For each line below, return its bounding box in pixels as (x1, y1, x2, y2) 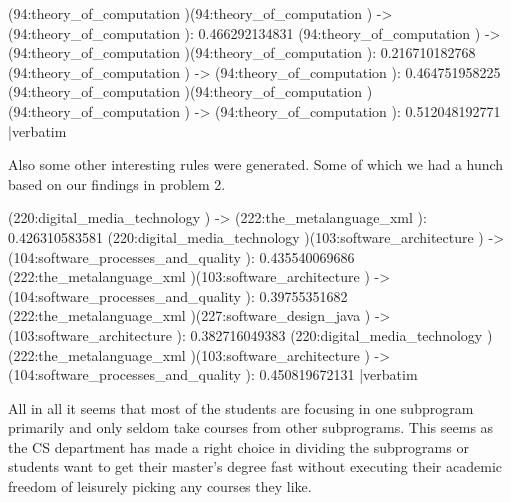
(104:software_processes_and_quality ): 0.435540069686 (8, 246, 355, 267)
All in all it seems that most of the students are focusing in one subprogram (8, 397, 474, 418)
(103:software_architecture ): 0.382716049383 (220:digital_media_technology (8, 324, 483, 345)
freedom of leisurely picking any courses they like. (8, 476, 312, 497)
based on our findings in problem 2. (8, 173, 226, 194)
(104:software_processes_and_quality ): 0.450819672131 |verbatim (8, 364, 418, 385)
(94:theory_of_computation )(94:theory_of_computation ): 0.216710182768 (8, 42, 476, 63)
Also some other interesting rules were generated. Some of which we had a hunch (8, 154, 504, 175)
